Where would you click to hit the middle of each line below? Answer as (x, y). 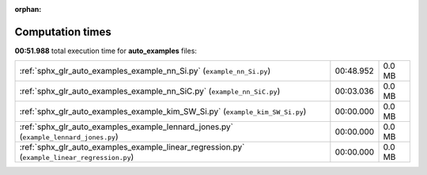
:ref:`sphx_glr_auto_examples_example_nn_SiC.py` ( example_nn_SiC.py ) (150, 91)
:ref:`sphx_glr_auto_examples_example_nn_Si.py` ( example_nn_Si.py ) (145, 71)
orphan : (28, 9)
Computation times (63, 32)
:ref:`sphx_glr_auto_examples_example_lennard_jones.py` (126, 127)
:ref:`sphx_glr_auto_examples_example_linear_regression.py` (132, 147)
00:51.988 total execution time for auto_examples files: (106, 51)
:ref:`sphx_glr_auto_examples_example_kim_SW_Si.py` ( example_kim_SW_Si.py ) (163, 112)
